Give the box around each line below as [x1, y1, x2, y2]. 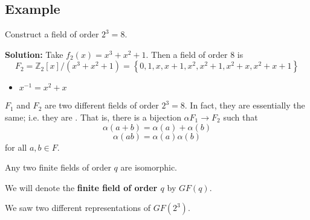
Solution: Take [5, 48, 63, 60]
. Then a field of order [146, 48, 228, 60]
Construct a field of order [5, 28, 99, 40]
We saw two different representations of [5, 201, 151, 214]
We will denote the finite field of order [5, 181, 158, 193]
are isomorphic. [120, 161, 178, 174]
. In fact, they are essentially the [184, 99, 305, 112]
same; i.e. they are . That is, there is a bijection [5, 110, 181, 123]
